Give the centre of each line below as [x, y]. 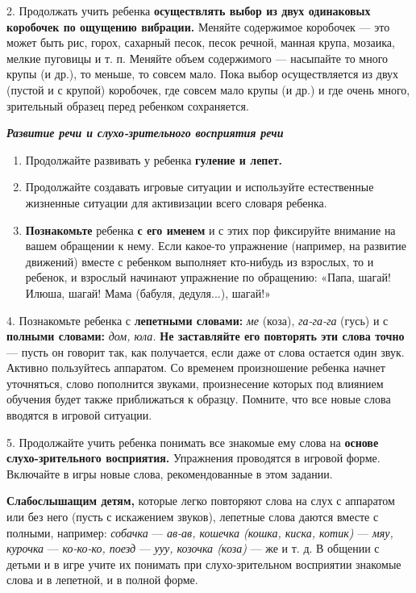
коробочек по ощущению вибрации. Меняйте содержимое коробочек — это [198, 26]
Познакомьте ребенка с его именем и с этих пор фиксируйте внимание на [210, 230]
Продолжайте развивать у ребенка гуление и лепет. [154, 159]
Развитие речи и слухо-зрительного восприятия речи [145, 133]
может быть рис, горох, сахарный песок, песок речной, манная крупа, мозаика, [201, 42]
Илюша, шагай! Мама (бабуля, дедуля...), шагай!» [148, 292]
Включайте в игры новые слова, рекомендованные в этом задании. [170, 473]
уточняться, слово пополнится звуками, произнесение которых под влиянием [195, 383]
